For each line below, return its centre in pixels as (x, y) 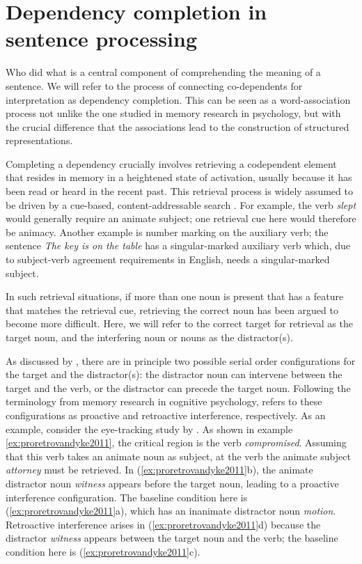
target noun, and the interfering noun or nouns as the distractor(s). (149, 337)
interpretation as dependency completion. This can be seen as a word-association (178, 99)
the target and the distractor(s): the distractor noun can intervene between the (174, 374)
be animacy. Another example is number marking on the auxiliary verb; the (167, 232)
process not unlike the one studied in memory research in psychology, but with (173, 113)
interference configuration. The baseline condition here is (127, 497)
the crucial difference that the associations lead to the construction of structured (178, 126)
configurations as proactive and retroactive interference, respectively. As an (166, 415)
